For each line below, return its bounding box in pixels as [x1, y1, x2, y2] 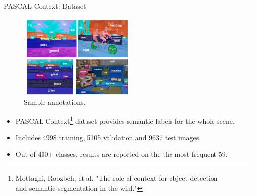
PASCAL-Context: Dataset [4, 1, 86, 11]
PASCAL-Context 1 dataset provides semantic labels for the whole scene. [15, 114, 235, 126]
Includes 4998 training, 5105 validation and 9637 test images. [15, 132, 201, 143]
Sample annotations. [24, 97, 86, 107]
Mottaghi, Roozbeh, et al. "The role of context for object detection [15, 173, 218, 183]
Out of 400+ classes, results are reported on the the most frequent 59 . [15, 148, 228, 159]
